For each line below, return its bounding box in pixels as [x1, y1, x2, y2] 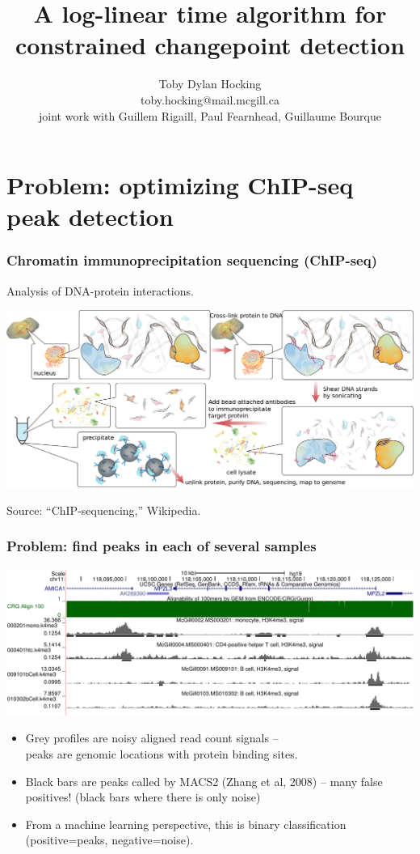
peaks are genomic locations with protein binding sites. [25, 746, 298, 763]
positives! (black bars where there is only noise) [25, 788, 261, 805]
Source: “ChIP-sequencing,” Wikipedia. [6, 501, 201, 518]
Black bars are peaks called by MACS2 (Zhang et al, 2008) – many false [25, 772, 383, 789]
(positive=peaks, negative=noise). [25, 831, 194, 848]
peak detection [6, 200, 174, 233]
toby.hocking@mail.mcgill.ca [141, 91, 279, 108]
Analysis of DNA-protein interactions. [6, 282, 194, 299]
